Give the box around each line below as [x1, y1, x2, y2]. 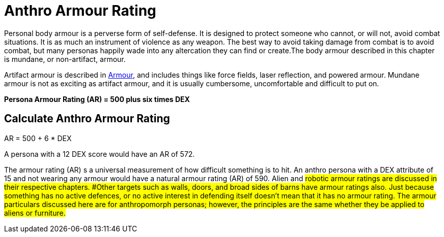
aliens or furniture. [4, 208, 66, 217]
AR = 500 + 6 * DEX [4, 133, 72, 143]
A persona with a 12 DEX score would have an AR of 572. [4, 149, 195, 158]
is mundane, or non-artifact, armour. [4, 54, 126, 63]
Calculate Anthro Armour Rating [4, 112, 170, 125]
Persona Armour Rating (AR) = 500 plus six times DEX [4, 94, 190, 104]
